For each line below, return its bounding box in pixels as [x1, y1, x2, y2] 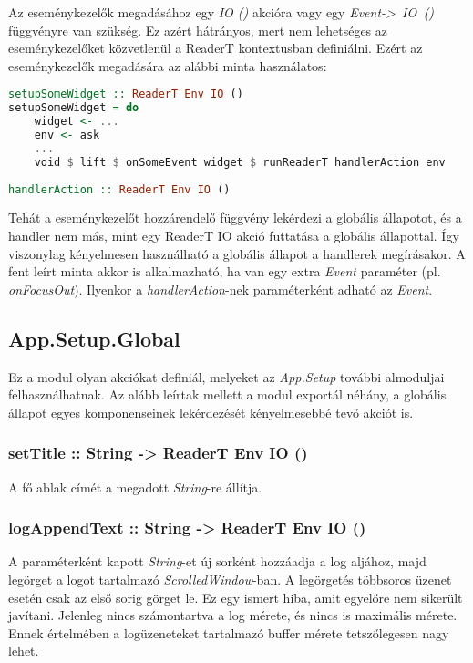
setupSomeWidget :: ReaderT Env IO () [8, 88, 243, 101]
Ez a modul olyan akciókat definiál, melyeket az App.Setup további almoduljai [8, 367, 445, 386]
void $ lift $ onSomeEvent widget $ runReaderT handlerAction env [34, 155, 446, 169]
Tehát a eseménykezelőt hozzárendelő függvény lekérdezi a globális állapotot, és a [8, 208, 462, 227]
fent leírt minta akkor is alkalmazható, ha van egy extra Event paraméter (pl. [8, 262, 441, 281]
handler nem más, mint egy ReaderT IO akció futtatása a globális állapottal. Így [8, 225, 459, 244]
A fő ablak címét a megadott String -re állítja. [8, 477, 262, 496]
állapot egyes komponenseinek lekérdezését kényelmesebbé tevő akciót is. [8, 402, 414, 421]
